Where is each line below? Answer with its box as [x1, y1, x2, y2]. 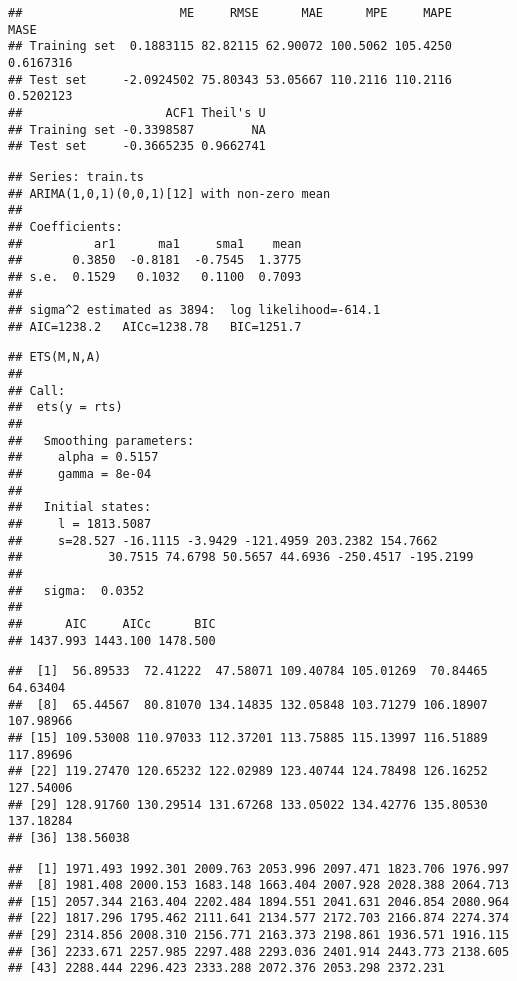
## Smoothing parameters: [8, 433, 195, 448]
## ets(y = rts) [8, 400, 123, 415]
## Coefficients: [8, 219, 123, 234]
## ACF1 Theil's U [8, 105, 266, 120]
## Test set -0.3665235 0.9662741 [8, 139, 266, 154]
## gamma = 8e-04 [8, 467, 152, 482]
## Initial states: [8, 500, 152, 515]
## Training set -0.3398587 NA [8, 122, 266, 137]
